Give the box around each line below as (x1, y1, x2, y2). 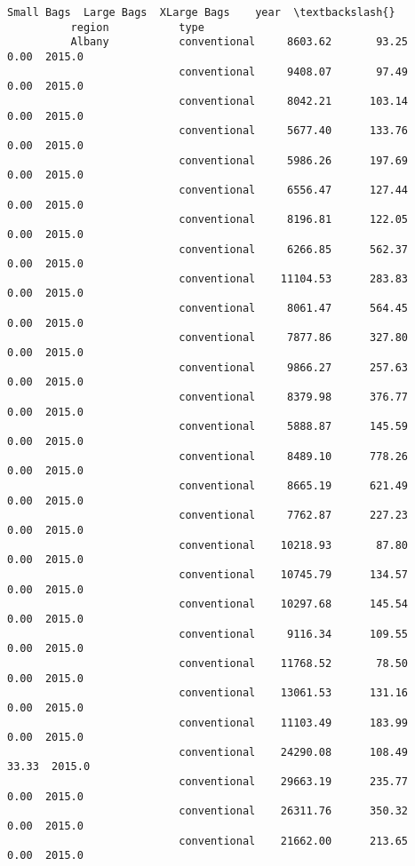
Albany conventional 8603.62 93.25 (70, 36, 409, 49)
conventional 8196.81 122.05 (179, 213, 409, 226)
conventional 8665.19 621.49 (179, 480, 409, 492)
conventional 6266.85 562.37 (179, 242, 409, 256)
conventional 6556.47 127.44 (179, 183, 409, 196)
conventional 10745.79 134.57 (179, 568, 409, 581)
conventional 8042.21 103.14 (179, 94, 409, 107)
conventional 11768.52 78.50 (179, 656, 409, 670)
